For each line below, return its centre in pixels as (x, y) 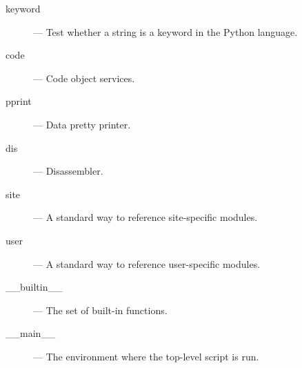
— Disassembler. (68, 171)
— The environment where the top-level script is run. (146, 356)
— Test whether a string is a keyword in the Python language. (165, 31)
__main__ (31, 333)
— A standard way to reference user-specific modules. (147, 263)
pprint (19, 101)
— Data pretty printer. (82, 124)
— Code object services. (84, 78)
